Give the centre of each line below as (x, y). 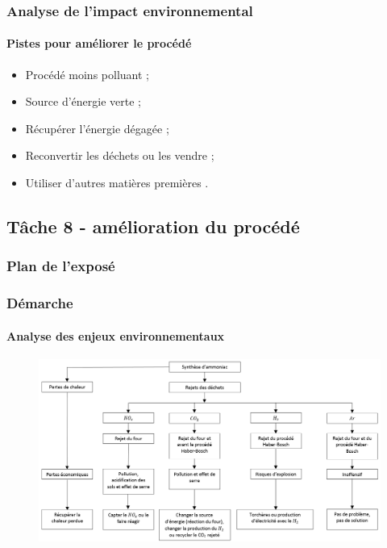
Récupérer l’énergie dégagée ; (97, 128)
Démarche (40, 303)
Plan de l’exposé (61, 266)
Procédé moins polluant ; (87, 74)
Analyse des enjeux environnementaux (116, 335)
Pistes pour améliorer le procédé (99, 43)
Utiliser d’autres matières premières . (117, 183)
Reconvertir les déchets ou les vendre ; (120, 155)
